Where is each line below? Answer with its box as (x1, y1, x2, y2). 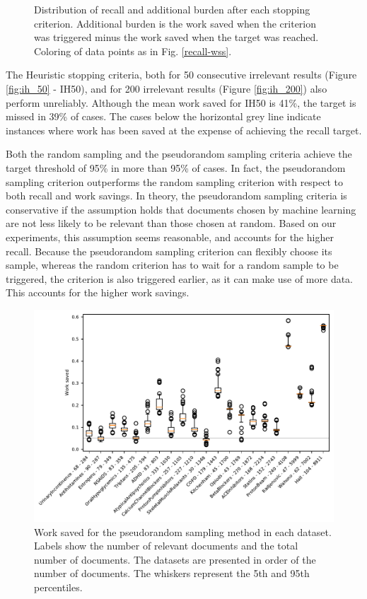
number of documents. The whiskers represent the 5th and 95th (34, 566, 310, 581)
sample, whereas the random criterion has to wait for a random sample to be (6, 257, 339, 272)
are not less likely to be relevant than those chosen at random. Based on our (6, 216, 337, 231)
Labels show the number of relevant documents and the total (34, 538, 298, 553)
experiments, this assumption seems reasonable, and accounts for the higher (6, 229, 334, 244)
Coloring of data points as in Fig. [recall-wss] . (34, 43, 232, 58)
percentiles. (34, 579, 83, 594)
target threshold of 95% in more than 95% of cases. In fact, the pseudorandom (6, 160, 346, 175)
